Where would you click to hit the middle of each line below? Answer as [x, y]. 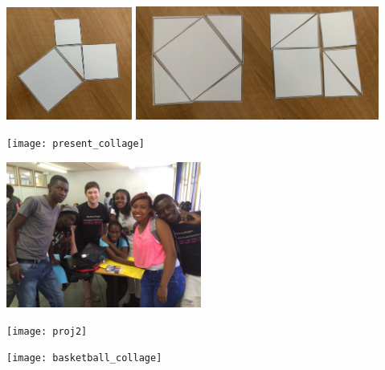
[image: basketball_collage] [84, 358]
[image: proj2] [47, 331]
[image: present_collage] [76, 143]
